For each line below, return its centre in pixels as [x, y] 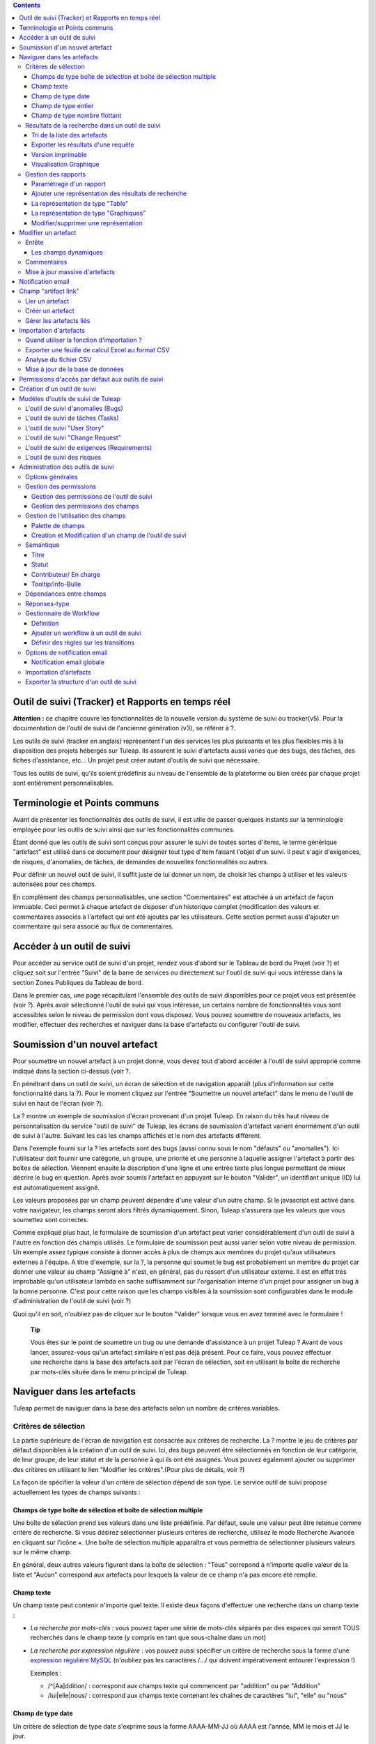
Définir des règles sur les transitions [83, 642]
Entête [34, 242]
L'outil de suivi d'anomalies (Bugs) [74, 409]
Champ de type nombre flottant [77, 116]
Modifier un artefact [48, 232]
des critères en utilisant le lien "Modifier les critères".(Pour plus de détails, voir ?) [129, 1469]
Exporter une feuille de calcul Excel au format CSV [97, 349]
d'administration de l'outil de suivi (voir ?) [72, 1301]
